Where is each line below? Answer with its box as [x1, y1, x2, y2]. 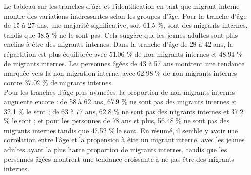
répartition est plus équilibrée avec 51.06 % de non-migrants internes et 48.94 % [4, 48, 243, 58]
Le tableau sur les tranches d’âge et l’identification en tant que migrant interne [4, 1, 240, 11]
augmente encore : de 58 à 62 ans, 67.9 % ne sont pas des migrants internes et [4, 96, 237, 106]
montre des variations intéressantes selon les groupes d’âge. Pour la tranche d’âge [4, 10, 247, 20]
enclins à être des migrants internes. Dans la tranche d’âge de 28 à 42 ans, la [4, 39, 233, 49]
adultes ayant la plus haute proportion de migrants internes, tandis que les [4, 144, 227, 154]
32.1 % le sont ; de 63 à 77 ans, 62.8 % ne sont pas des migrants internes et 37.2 [4, 106, 244, 116]
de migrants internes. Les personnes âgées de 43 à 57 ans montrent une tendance [4, 58, 245, 68]
